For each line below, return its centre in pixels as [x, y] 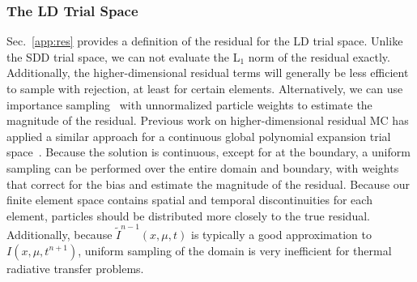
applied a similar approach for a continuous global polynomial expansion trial [199, 136]
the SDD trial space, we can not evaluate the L [123, 56]
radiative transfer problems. [75, 268]
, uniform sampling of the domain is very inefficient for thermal [235, 250]
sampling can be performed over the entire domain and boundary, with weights [203, 167]
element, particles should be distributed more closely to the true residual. [188, 215]
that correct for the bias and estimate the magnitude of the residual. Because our [208, 184]
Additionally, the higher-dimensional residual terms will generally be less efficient [208, 73]
